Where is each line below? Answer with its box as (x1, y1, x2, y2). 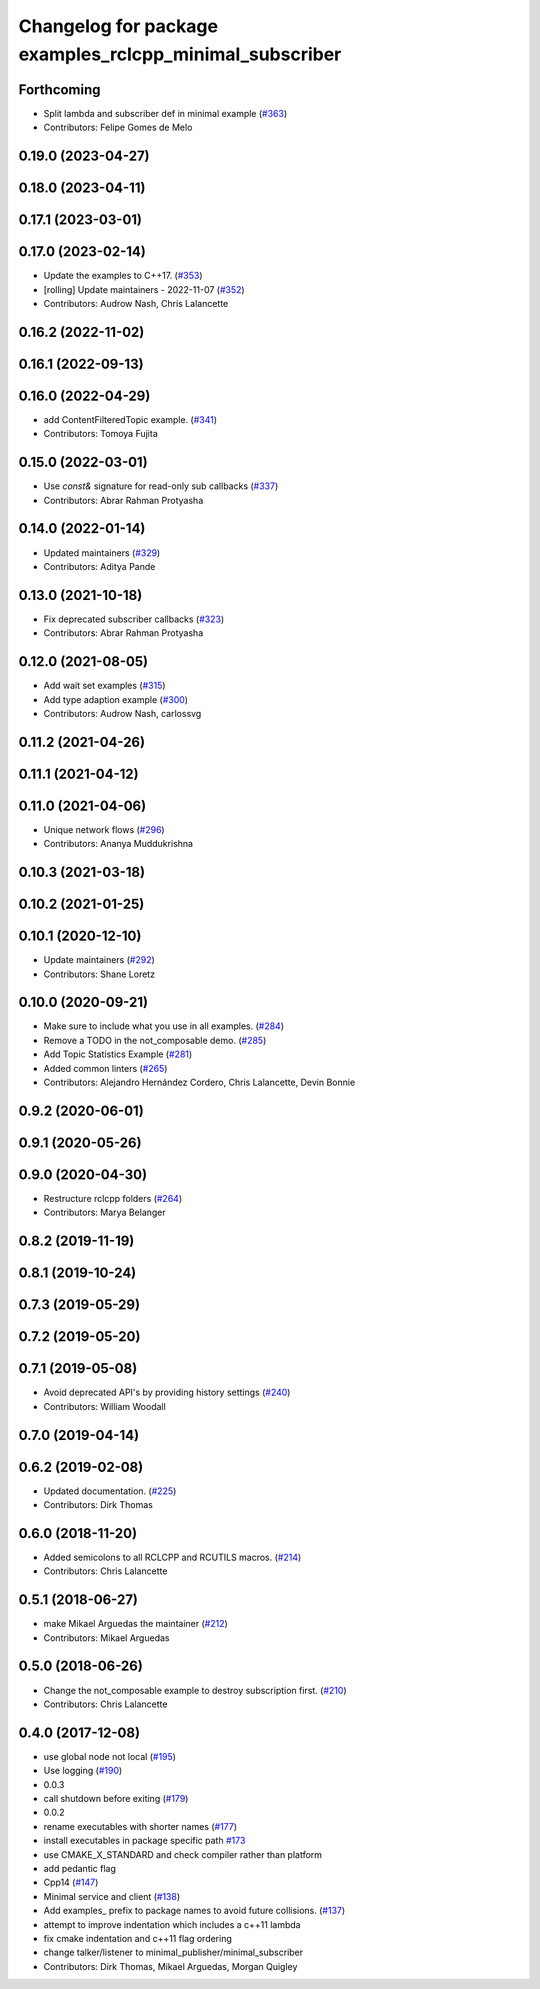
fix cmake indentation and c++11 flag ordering (43, 1932, 232, 1944)
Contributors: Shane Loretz (43, 968, 155, 980)
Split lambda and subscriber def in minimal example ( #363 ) (43, 107, 288, 119)
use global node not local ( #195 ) (43, 1750, 177, 1762)
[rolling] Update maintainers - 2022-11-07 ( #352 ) (43, 283, 245, 295)
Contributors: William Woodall (43, 1400, 167, 1412)
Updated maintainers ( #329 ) (43, 546, 161, 559)
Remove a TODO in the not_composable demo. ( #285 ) (43, 1034, 267, 1046)
